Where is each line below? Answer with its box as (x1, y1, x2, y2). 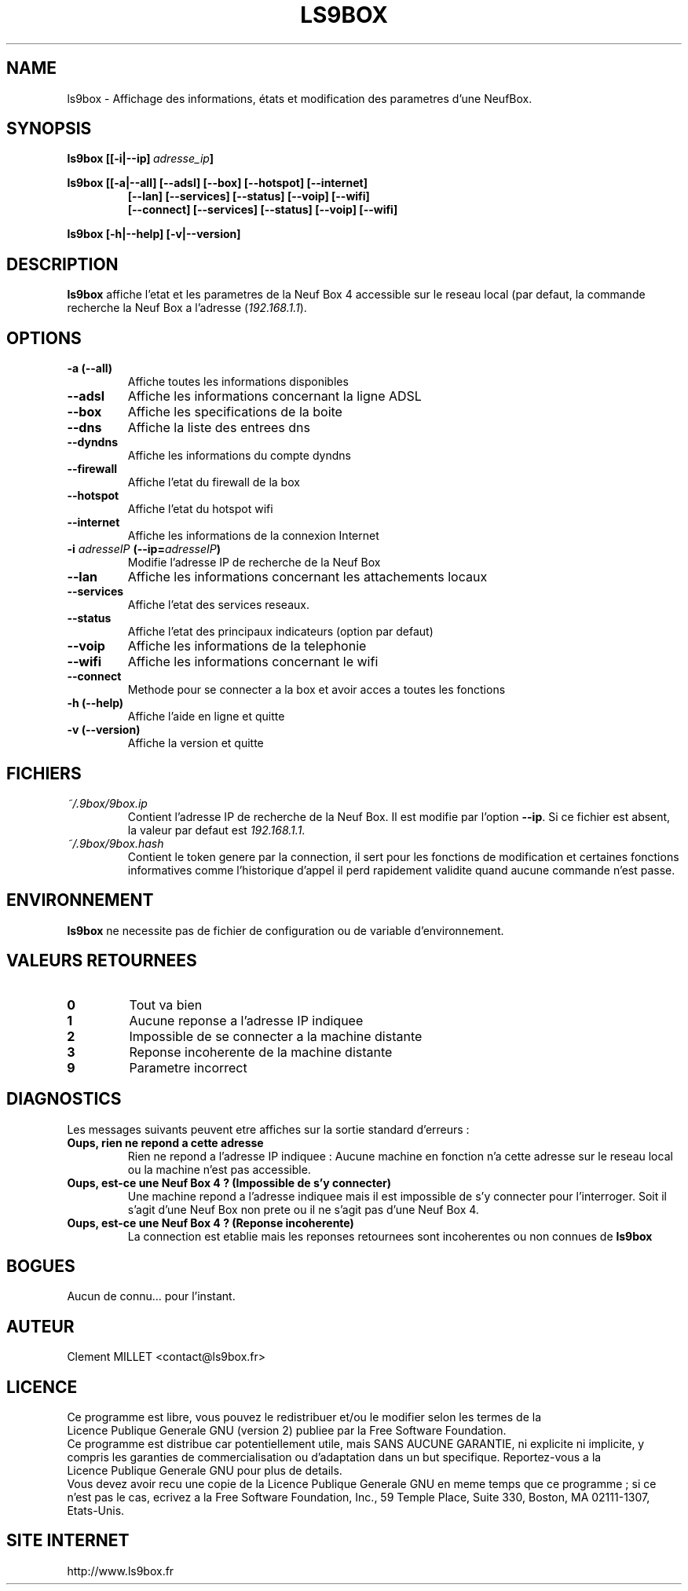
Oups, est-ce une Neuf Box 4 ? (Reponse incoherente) (67, 1215, 354, 1230)
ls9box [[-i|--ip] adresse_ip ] (67, 152, 214, 166)
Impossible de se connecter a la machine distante (129, 1028, 423, 1044)
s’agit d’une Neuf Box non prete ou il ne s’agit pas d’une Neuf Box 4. (127, 1202, 479, 1216)
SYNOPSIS (6, 119, 92, 139)
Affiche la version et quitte (127, 736, 264, 750)
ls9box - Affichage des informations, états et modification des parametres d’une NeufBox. (67, 91, 532, 105)
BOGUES (6, 1256, 75, 1276)
